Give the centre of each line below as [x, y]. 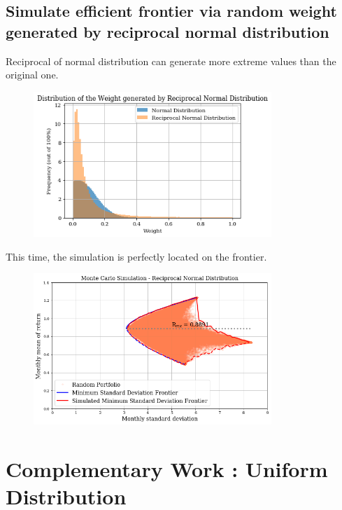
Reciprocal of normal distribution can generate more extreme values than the [171, 61]
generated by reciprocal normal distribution [168, 31]
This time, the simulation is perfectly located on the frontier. [136, 256]
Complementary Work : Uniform [167, 468]
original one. [32, 75]
